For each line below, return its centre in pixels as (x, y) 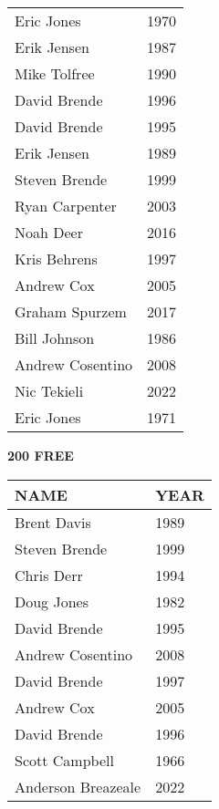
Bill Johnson (55, 338)
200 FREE (41, 455)
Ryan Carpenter (66, 206)
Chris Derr (49, 575)
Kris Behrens (56, 259)
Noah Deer (49, 232)
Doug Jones (52, 601)
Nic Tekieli (49, 391)
